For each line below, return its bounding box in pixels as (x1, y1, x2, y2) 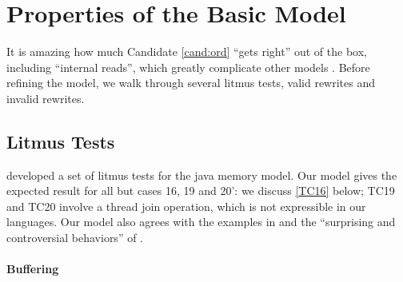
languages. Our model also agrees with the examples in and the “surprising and (6, 213, 396, 230)
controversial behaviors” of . (6, 229, 144, 246)
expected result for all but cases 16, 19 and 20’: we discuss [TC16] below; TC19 (6, 182, 395, 199)
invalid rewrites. (6, 89, 85, 106)
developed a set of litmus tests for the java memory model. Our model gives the (6, 166, 397, 183)
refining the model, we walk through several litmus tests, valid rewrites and (6, 74, 376, 91)
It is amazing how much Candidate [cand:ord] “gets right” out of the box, (6, 43, 367, 60)
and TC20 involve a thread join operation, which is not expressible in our (6, 197, 366, 214)
